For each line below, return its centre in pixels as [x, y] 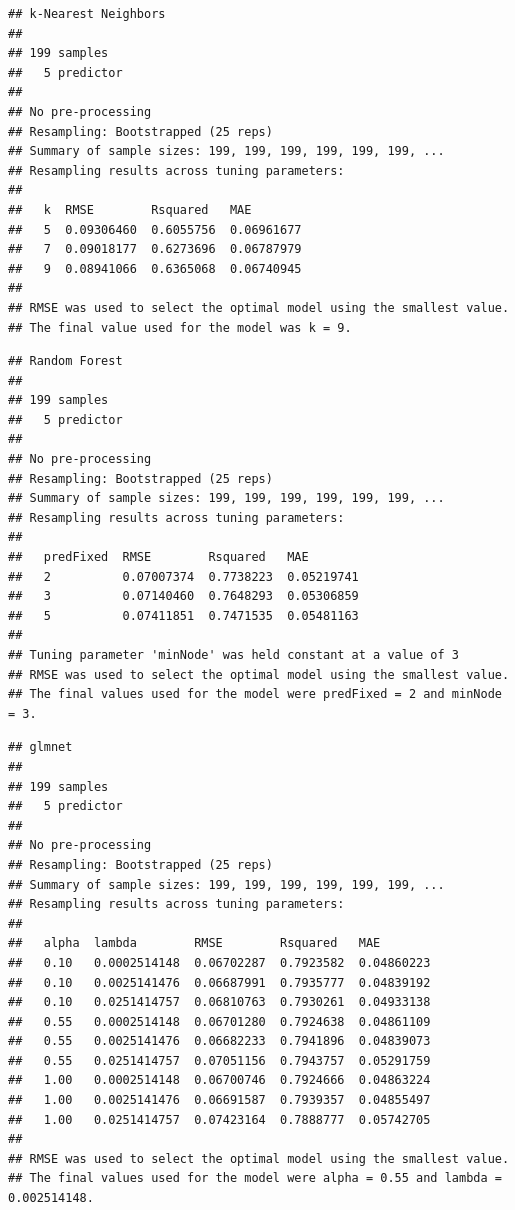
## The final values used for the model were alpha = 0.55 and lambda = [255, 1178]
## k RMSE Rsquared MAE [130, 209]
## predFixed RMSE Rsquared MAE [158, 557]
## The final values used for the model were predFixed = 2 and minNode [255, 694]
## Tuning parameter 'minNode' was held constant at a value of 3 [234, 655]
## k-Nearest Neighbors [87, 14]
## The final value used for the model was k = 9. [180, 327]
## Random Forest [65, 361]
